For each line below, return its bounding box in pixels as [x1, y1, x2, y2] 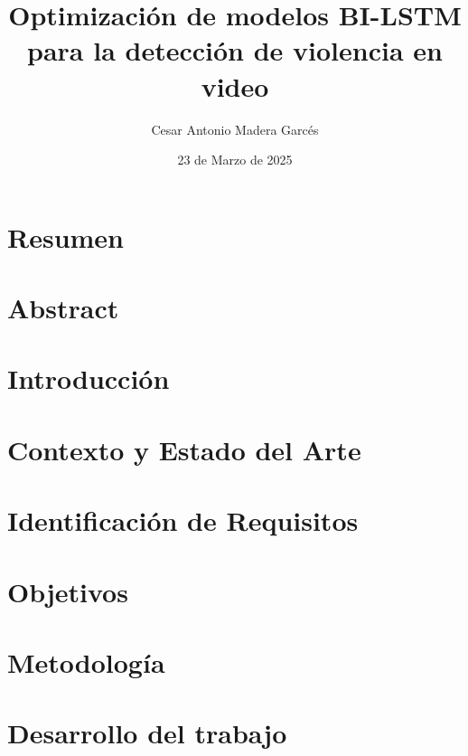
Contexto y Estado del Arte [7, 430, 361, 468]
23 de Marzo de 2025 [177, 150, 293, 169]
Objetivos [7, 572, 128, 610]
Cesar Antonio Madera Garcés [151, 119, 319, 138]
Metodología [7, 643, 165, 680]
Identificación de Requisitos [7, 502, 359, 539]
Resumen [7, 218, 124, 255]
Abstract [7, 289, 119, 326]
